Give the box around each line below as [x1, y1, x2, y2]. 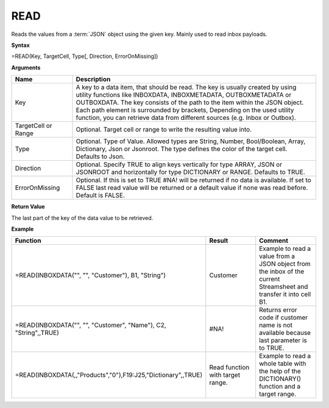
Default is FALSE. [76, 191, 125, 200]
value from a [259, 252, 295, 261]
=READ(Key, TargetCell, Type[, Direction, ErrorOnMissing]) [11, 52, 158, 60]
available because [259, 329, 311, 337]
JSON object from [259, 259, 311, 268]
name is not [259, 321, 292, 329]
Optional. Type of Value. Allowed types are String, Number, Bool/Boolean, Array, [76, 137, 306, 146]
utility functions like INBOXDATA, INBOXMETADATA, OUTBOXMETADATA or [76, 91, 292, 99]
